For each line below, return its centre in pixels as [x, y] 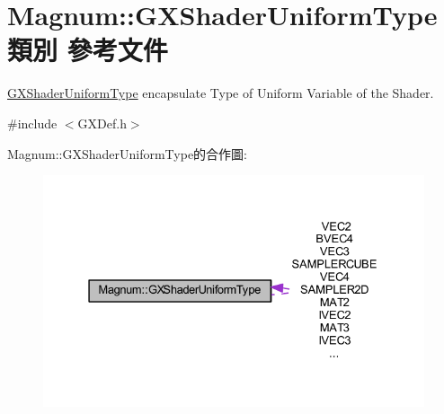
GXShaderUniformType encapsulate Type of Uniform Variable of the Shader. [221, 93]
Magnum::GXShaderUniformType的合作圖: [128, 153]
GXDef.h [102, 123]
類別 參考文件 [88, 50]
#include [32, 123]
